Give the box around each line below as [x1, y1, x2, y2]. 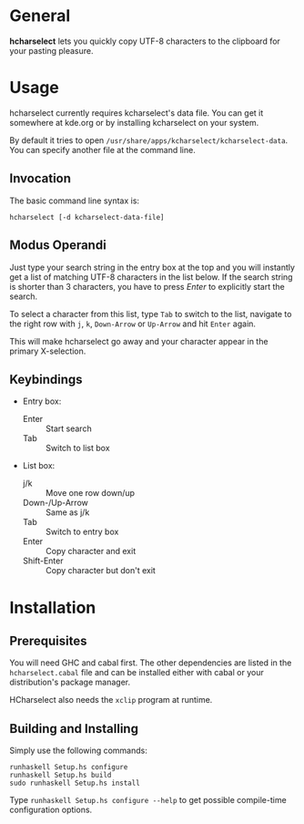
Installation [9, 597, 96, 618]
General [9, 5, 71, 26]
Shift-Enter [22, 555, 64, 566]
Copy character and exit [45, 546, 137, 557]
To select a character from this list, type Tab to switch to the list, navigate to [9, 308, 292, 319]
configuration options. [9, 804, 93, 816]
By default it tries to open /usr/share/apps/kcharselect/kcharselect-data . [9, 134, 289, 146]
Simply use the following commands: [9, 745, 147, 757]
